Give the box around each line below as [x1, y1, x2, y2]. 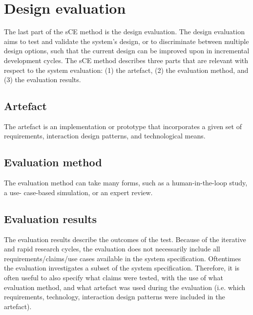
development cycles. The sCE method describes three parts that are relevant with [4, 55, 249, 65]
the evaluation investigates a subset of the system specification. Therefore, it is [4, 263, 240, 273]
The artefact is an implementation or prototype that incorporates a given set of [4, 121, 242, 131]
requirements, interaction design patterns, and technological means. [4, 131, 206, 141]
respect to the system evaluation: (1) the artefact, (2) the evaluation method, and [4, 65, 249, 75]
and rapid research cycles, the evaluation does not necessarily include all [4, 244, 220, 254]
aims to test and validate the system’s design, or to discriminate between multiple [4, 36, 249, 46]
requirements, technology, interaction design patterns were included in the [4, 292, 225, 302]
